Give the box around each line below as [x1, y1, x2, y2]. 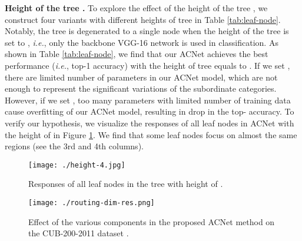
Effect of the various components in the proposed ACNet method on [28, 215, 275, 227]
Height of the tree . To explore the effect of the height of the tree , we [5, 2, 268, 14]
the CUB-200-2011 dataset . [28, 227, 129, 239]
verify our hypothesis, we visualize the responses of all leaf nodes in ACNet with [5, 116, 294, 129]
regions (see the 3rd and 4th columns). [5, 140, 144, 152]
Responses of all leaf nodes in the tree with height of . [28, 178, 223, 190]
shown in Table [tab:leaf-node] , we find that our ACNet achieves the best [5, 48, 268, 60]
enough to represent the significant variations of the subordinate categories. [5, 82, 277, 95]
